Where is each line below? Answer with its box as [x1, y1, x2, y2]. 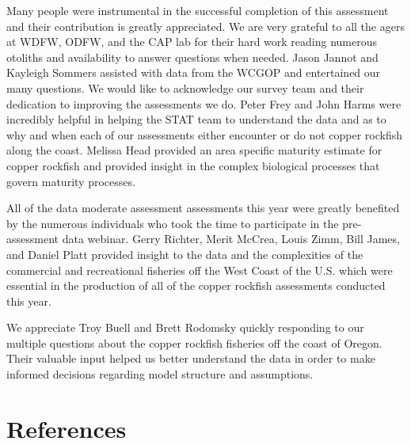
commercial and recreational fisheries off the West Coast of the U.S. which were [6, 261, 393, 278]
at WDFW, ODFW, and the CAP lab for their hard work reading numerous [6, 33, 378, 50]
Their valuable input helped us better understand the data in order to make [6, 350, 375, 367]
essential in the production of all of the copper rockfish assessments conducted [6, 277, 386, 294]
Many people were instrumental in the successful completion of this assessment [6, 2, 389, 18]
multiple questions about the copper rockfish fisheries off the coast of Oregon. [6, 334, 382, 351]
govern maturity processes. [6, 173, 135, 189]
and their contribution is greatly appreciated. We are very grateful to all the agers [6, 17, 405, 34]
